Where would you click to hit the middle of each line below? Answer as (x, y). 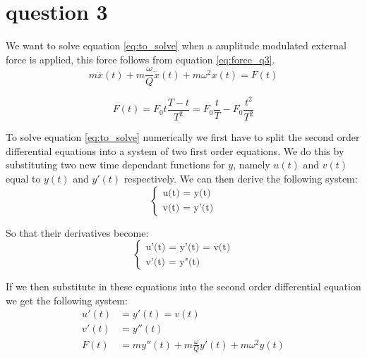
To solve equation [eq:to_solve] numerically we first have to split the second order (183, 137)
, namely (252, 165)
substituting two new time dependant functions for (115, 165)
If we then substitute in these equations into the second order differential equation (183, 286)
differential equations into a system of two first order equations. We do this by (175, 150)
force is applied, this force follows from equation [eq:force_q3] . (140, 59)
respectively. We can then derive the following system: (241, 179)
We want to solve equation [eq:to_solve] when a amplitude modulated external (176, 45)
